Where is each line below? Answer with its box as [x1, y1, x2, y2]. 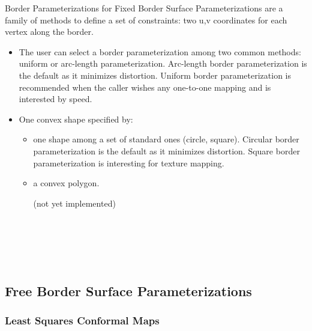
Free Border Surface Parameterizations [5, 282, 252, 300]
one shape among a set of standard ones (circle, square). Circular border [33, 133, 299, 145]
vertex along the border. [5, 25, 94, 38]
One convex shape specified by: [19, 112, 133, 125]
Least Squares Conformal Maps [5, 313, 160, 328]
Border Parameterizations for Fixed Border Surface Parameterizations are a [5, 2, 283, 14]
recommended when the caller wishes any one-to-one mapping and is [19, 80, 271, 93]
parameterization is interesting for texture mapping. [33, 156, 224, 169]
